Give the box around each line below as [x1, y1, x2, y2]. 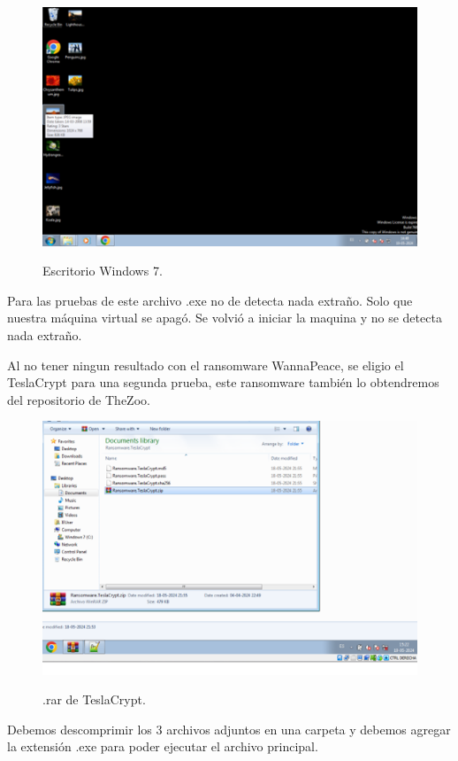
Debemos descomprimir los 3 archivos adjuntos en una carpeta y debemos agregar [7, 719, 451, 738]
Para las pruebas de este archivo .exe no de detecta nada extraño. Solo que [7, 291, 413, 309]
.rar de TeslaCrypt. [42, 690, 146, 709]
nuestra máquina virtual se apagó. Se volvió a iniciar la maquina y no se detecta [7, 308, 442, 327]
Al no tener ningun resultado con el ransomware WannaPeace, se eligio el [7, 355, 404, 374]
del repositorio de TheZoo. [7, 390, 150, 408]
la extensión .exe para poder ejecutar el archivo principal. [7, 737, 318, 756]
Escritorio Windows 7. [42, 261, 163, 280]
